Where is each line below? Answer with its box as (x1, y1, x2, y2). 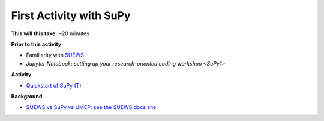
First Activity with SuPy (11, 9, 131, 22)
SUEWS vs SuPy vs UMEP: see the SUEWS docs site (26, 104, 157, 111)
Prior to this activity (11, 41, 62, 48)
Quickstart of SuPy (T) (26, 82, 82, 89)
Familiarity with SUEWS (26, 51, 84, 59)
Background (11, 92, 43, 100)
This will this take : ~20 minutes (11, 30, 90, 37)
